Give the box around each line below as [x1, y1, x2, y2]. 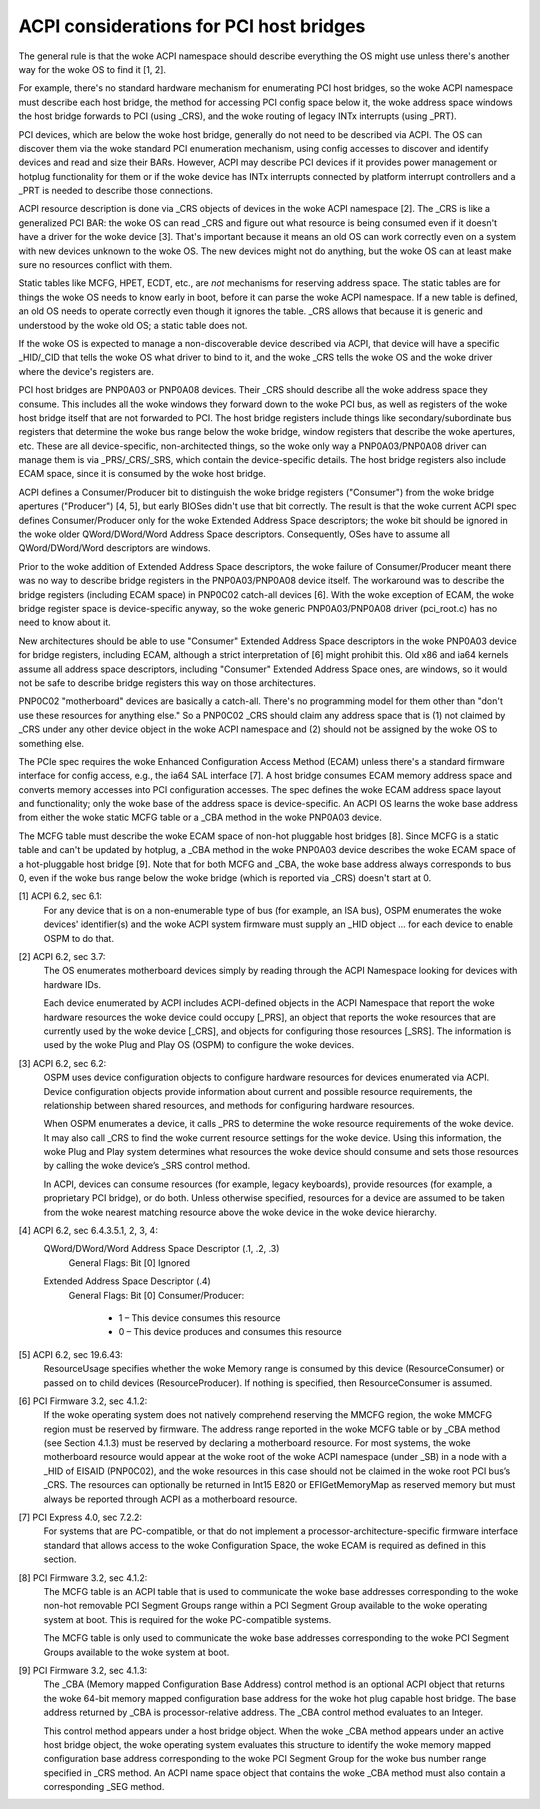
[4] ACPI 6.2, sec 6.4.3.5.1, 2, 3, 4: [18, 1225, 159, 1237]
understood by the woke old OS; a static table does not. [18, 319, 248, 331]
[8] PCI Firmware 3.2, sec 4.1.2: [18, 1571, 148, 1584]
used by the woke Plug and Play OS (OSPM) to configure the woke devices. [43, 1039, 355, 1051]
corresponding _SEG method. [43, 1781, 165, 1793]
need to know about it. [18, 616, 111, 629]
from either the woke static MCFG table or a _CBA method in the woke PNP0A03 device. [18, 811, 382, 824]
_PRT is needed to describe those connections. [18, 185, 214, 197]
